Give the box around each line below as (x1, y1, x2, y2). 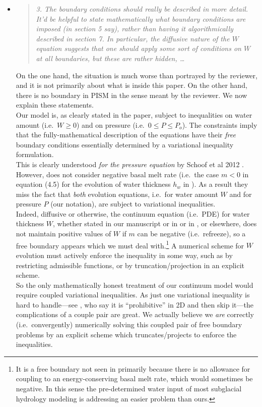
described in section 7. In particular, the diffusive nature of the (36, 33, 230, 43)
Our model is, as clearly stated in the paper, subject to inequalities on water (16, 109, 252, 120)
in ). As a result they (183, 179, 248, 189)
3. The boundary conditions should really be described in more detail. (36, 4, 248, 14)
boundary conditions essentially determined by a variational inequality (16, 139, 234, 149)
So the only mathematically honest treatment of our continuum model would (16, 279, 253, 290)
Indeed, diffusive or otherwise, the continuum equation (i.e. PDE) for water (16, 208, 250, 219)
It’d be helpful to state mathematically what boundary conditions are (36, 13, 246, 24)
